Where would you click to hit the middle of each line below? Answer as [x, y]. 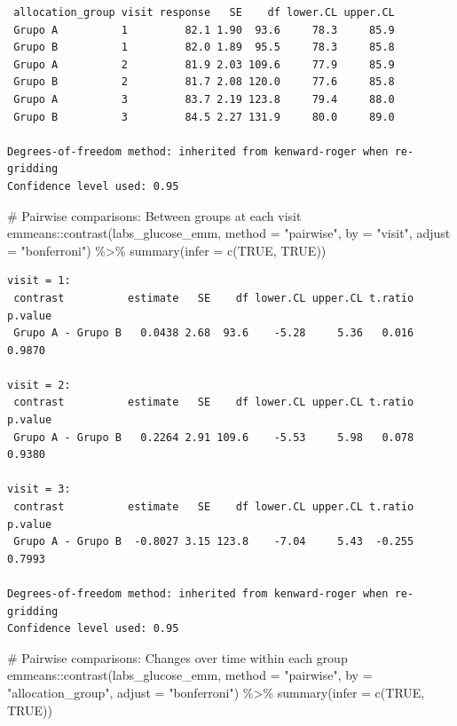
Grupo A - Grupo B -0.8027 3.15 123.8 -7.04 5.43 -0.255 [214, 542]
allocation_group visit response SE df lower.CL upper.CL [204, 12]
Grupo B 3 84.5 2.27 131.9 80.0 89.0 [204, 117]
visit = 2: [39, 385]
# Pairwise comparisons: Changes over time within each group [177, 657]
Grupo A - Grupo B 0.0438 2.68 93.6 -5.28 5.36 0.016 [214, 333]
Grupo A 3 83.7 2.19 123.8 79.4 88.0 [204, 99]
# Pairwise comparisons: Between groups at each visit [154, 215]
